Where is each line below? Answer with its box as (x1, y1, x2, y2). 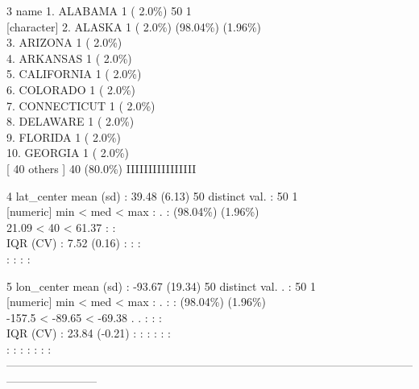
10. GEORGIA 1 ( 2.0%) (6, 144, 129, 161)
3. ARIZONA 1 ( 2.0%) (6, 34, 122, 51)
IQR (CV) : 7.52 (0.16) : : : (6, 234, 141, 251)
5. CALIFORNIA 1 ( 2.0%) (6, 65, 142, 82)
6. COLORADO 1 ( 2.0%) (6, 81, 136, 97)
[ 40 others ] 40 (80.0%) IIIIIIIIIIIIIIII (6, 159, 197, 176)
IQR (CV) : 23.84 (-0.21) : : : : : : (6, 325, 171, 341)
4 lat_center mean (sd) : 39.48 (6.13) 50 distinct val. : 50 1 (6, 187, 298, 204)
